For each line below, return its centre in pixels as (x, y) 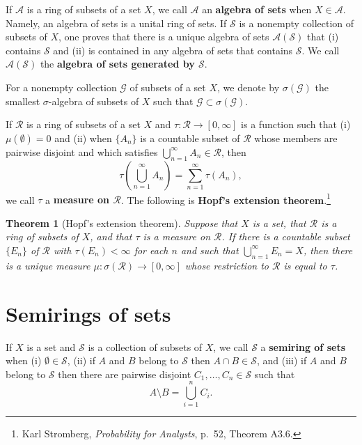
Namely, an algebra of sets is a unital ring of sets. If (116, 23)
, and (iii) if (282, 360)
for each (151, 250)
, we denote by (249, 87)
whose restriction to (227, 265)
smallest (23, 101)
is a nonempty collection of (297, 23)
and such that (210, 250)
